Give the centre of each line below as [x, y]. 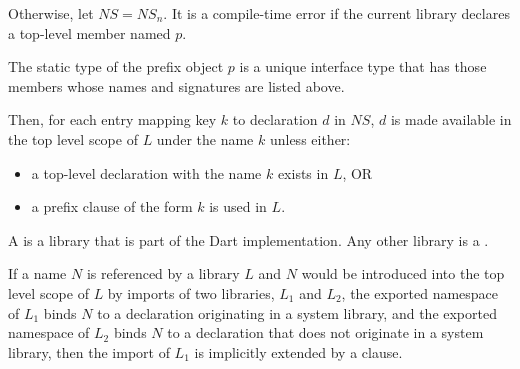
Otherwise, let [51, 13]
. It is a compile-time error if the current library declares [336, 13]
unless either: [310, 138]
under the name [205, 138]
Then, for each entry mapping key [112, 119]
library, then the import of [89, 351]
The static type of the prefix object [116, 66]
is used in [238, 206]
